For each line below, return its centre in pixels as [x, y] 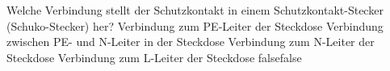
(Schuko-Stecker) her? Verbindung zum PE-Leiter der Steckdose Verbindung [195, 25]
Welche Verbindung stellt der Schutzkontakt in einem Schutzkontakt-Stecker [195, 10]
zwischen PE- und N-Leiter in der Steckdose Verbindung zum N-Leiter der [191, 42]
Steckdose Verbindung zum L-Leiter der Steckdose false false [154, 57]
